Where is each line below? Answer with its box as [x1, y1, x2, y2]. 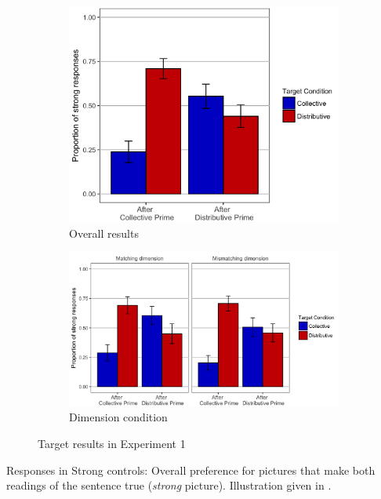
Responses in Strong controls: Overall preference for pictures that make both [6, 461, 376, 478]
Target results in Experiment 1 [38, 435, 186, 452]
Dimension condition [69, 409, 168, 425]
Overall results [69, 224, 139, 241]
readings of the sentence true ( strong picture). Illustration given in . [6, 477, 332, 494]
